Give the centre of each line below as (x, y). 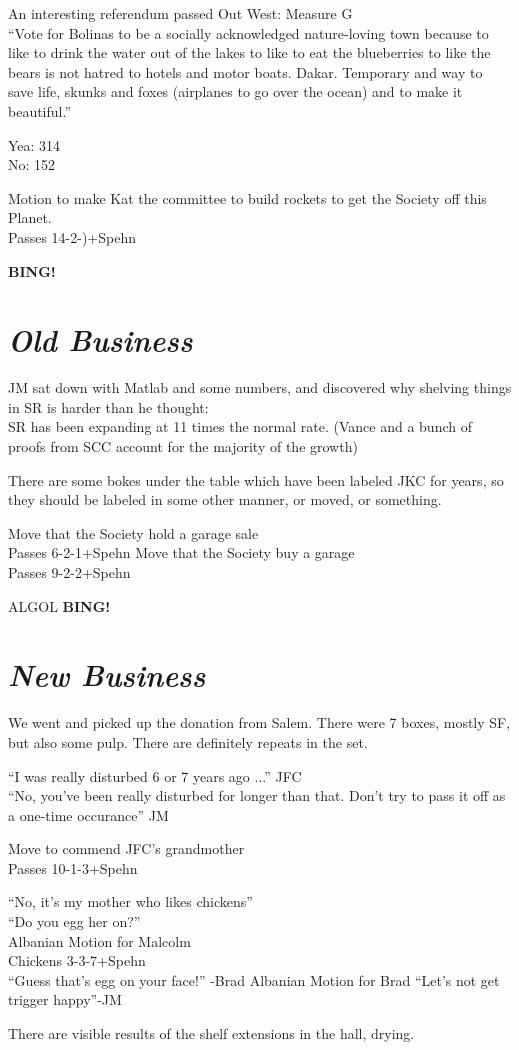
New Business (107, 675)
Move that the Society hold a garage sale (133, 532)
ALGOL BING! (59, 605)
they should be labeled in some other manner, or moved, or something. (225, 499)
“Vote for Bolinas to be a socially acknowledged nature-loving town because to (248, 32)
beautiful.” (40, 110)
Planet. (30, 217)
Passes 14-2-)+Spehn (72, 236)
